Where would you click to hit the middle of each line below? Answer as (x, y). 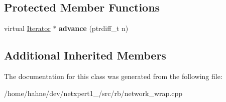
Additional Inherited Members (85, 55)
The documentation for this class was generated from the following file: (113, 76)
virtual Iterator (27, 28)
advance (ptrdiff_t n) (94, 28)
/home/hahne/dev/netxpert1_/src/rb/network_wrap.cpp (93, 93)
